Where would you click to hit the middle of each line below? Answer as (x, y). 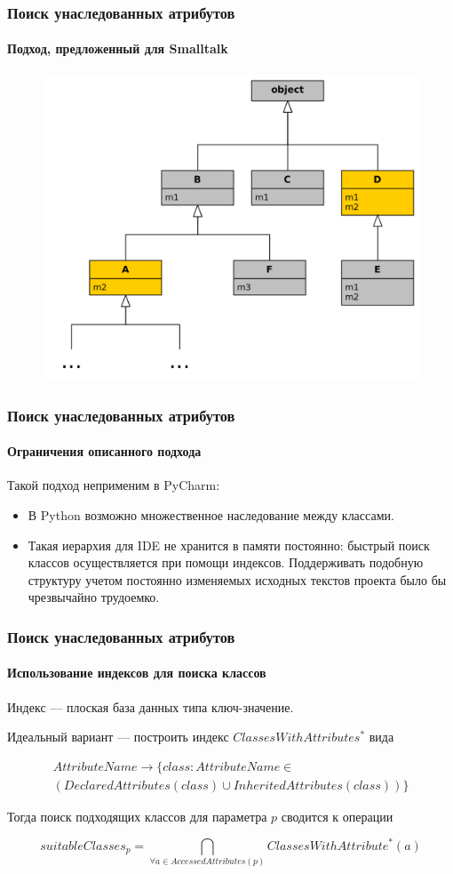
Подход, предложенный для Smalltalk (118, 48)
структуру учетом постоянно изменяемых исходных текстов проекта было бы (237, 579)
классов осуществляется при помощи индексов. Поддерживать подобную (226, 562)
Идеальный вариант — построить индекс (118, 737)
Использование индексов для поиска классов (137, 673)
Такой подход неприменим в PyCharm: (114, 485)
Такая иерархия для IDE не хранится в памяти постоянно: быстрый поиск (229, 545)
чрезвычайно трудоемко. (94, 597)
